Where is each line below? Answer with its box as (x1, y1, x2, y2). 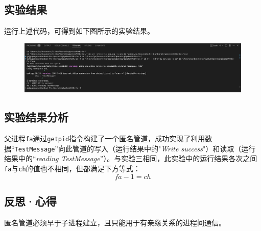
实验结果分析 (4, 109, 68, 125)
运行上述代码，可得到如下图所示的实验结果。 (4, 25, 154, 36)
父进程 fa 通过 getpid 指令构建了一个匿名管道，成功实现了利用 (4, 133, 205, 144)
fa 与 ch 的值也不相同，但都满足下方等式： (4, 163, 140, 174)
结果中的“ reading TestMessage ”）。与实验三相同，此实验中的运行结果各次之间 (4, 153, 257, 164)
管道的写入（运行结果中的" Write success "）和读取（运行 (72, 143, 256, 153)
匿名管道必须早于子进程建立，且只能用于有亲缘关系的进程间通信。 (4, 217, 226, 227)
